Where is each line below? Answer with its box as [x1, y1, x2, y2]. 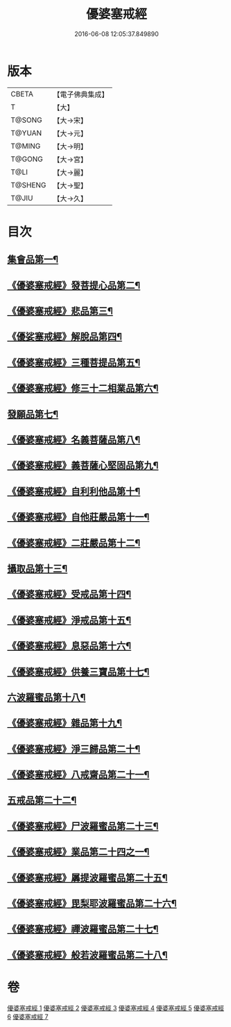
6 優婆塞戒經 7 [7, 1012, 49, 1021]
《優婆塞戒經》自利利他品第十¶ [7, 485, 141, 497]
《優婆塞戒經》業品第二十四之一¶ [7, 846, 150, 858]
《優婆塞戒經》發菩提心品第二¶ [7, 279, 141, 291]
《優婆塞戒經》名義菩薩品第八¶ [7, 434, 141, 445]
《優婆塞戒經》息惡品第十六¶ [7, 640, 132, 652]
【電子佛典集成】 [53, 90, 109, 99]
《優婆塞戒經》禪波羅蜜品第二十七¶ [7, 924, 159, 935]
